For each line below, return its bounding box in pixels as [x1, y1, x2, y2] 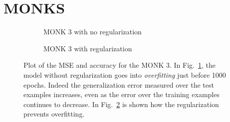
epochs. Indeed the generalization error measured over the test [23, 79, 214, 90]
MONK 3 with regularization [43, 43, 132, 53]
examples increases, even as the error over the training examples [23, 89, 220, 100]
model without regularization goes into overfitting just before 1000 [23, 69, 226, 80]
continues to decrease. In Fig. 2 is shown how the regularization [23, 99, 219, 109]
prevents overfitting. [23, 109, 85, 119]
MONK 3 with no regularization [43, 26, 142, 37]
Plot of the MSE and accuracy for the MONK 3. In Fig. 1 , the [23, 60, 216, 70]
